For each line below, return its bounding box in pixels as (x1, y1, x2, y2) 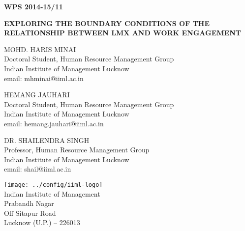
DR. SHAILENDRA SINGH (4, 135, 90, 145)
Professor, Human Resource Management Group (4, 144, 150, 155)
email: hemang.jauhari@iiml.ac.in (4, 118, 104, 128)
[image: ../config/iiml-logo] (4, 181, 103, 188)
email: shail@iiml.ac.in (4, 164, 71, 174)
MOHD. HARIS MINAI (4, 44, 76, 54)
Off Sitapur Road (4, 207, 56, 218)
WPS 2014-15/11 (4, 1, 63, 11)
